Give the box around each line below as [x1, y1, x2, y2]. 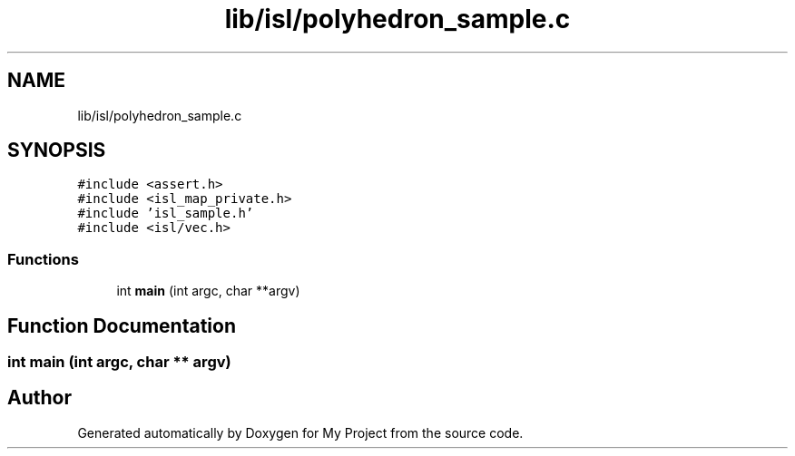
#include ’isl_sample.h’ [77, 206, 254, 221]
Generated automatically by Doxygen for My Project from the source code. [77, 424, 524, 441]
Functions [7, 249, 79, 268]
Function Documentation [7, 314, 236, 337]
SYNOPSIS [7, 139, 106, 162]
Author [7, 386, 72, 410]
